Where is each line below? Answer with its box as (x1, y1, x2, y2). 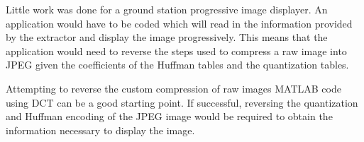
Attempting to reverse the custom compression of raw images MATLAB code (6, 81, 341, 95)
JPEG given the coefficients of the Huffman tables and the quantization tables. (6, 57, 349, 72)
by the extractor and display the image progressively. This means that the (6, 30, 328, 45)
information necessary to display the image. (6, 122, 195, 137)
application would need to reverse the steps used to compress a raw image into (6, 43, 347, 58)
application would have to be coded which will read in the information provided (6, 16, 353, 30)
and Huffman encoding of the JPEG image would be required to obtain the (6, 109, 333, 124)
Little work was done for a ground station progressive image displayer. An (6, 2, 328, 16)
